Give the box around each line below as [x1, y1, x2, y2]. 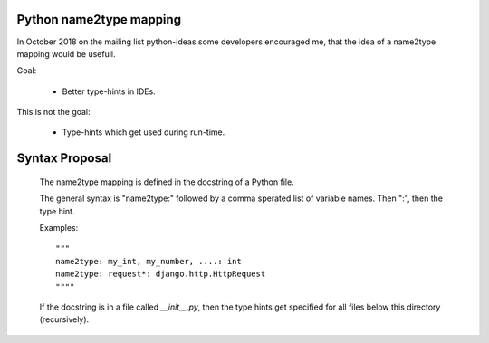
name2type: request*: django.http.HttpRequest [55, 269, 266, 280]
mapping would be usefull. [16, 48, 117, 59]
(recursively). [39, 314, 90, 325]
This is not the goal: [16, 107, 91, 118]
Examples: [39, 223, 79, 233]
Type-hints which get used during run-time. [62, 127, 225, 138]
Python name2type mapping [16, 12, 181, 27]
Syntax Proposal [16, 150, 112, 167]
